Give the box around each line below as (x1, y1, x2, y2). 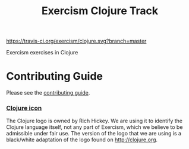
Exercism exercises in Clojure (6, 49, 78, 56)
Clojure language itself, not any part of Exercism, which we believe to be (6, 124, 183, 131)
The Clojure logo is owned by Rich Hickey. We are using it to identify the (6, 117, 183, 125)
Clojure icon (6, 104, 42, 112)
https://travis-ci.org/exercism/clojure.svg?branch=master (6, 37, 147, 45)
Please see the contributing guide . (6, 89, 90, 96)
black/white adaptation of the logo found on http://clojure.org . (6, 136, 158, 143)
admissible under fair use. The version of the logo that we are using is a (6, 130, 182, 137)
